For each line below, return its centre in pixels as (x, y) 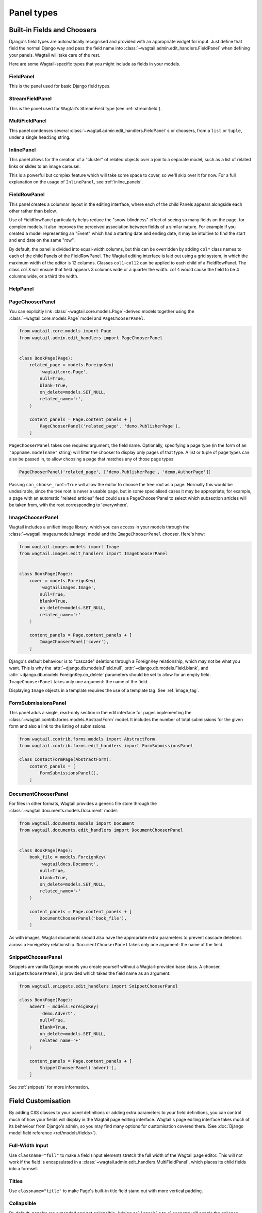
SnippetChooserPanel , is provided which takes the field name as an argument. (90, 973)
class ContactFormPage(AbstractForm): (65, 760)
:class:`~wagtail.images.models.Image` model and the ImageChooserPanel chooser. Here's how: (107, 534)
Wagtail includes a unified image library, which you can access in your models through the (99, 527)
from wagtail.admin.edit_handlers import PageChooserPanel (91, 338)
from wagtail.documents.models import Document (77, 823)
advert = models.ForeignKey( (64, 1007)
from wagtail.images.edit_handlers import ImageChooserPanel (93, 554)
